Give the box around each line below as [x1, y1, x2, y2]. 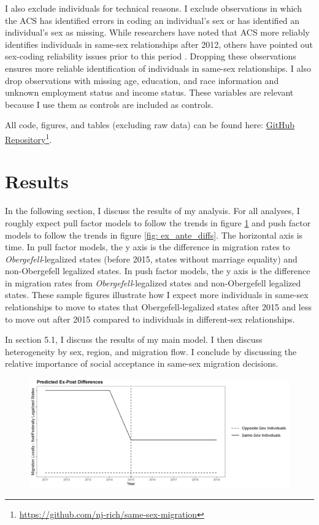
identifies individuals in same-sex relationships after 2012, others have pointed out [5, 37, 313, 50]
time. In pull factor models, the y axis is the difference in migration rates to [5, 240, 290, 253]
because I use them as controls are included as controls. [5, 98, 213, 110]
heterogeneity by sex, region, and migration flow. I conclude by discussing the [5, 345, 297, 358]
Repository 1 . [5, 131, 52, 145]
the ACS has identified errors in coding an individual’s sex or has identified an [5, 13, 300, 26]
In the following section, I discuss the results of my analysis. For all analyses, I [5, 204, 300, 217]
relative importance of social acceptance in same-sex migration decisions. [5, 357, 279, 370]
